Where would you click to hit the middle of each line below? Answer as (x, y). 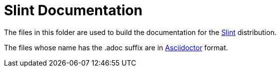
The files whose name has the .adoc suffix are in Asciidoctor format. (116, 47)
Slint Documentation (73, 10)
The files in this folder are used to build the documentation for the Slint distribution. (140, 32)
